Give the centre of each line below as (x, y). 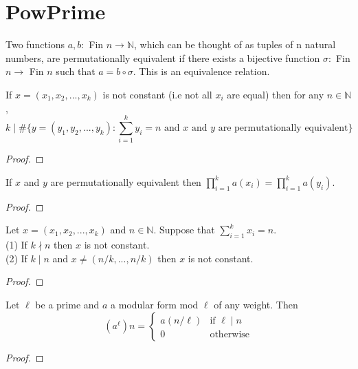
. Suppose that (184, 230)
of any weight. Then (256, 304)
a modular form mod (155, 304)
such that (76, 71)
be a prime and (67, 304)
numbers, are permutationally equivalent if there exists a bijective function (163, 57)
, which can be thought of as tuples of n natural (235, 44)
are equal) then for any (276, 94)
